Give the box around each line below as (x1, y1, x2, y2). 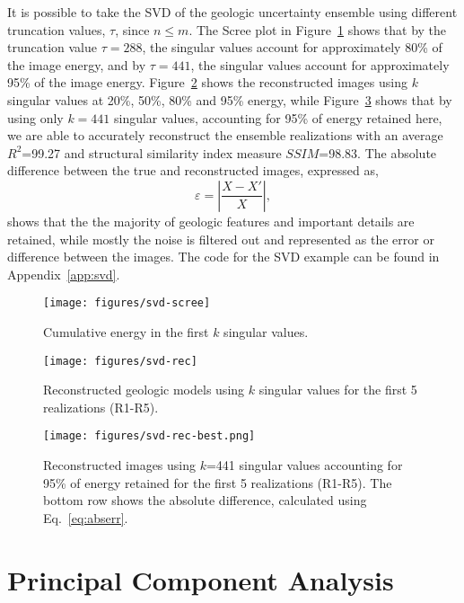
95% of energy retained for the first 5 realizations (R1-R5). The (43, 473, 392, 492)
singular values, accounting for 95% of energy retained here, (113, 108, 442, 127)
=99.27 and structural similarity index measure (22, 143, 282, 162)
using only (7, 108, 64, 127)
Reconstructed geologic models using (43, 380, 245, 399)
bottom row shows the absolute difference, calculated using (43, 491, 367, 510)
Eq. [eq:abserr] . (43, 508, 128, 527)
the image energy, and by (7, 55, 146, 74)
